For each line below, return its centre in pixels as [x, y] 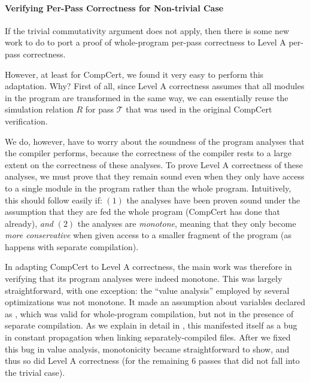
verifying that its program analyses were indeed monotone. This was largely [144, 279]
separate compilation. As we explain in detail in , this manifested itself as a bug [151, 325]
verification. [26, 121]
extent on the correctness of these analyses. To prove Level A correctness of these [154, 164]
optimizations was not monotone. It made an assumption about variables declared [155, 302]
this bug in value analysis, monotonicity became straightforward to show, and [147, 349]
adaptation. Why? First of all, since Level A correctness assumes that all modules [155, 86]
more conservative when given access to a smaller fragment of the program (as [148, 235]
